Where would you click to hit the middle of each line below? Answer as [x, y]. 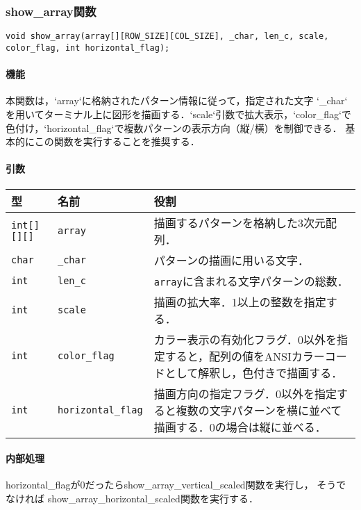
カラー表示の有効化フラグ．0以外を [245, 339]
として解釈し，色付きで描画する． [254, 372]
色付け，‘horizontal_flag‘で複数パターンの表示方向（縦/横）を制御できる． [174, 128]
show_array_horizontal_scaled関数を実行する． [153, 498]
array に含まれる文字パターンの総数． [251, 281]
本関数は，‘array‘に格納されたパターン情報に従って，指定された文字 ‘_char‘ [177, 100]
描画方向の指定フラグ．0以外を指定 [245, 393]
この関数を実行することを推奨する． [117, 141]
